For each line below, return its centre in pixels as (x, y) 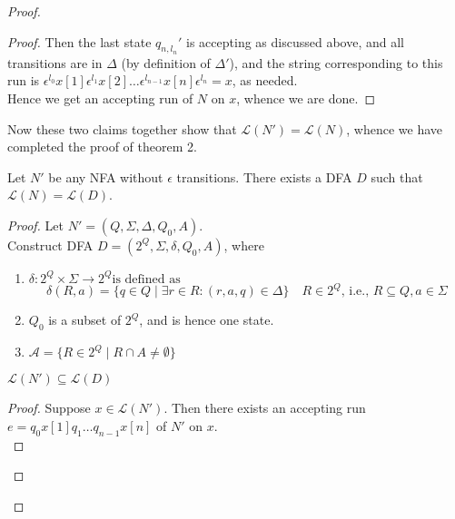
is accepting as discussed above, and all (295, 41)
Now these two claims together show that (122, 128)
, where (244, 245)
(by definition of (166, 62)
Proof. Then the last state (79, 41)
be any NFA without (106, 176)
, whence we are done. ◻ (306, 98)
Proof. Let (35, 225)
